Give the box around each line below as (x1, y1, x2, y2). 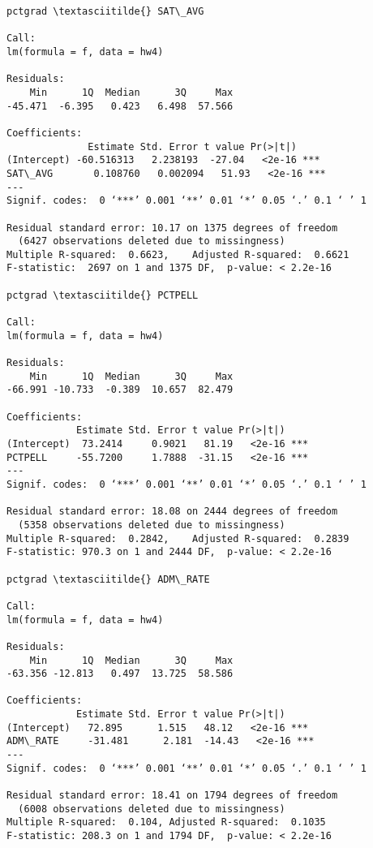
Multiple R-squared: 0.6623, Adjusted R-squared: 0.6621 (6, 248, 349, 260)
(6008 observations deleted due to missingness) (18, 803, 285, 815)
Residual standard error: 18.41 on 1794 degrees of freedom (6, 790, 338, 802)
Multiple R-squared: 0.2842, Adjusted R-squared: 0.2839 (6, 532, 349, 545)
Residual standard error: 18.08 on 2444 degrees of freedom (6, 506, 338, 518)
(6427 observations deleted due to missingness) (18, 235, 285, 248)
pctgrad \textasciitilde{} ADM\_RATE (6, 573, 210, 585)
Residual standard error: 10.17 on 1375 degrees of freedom (6, 222, 338, 234)
